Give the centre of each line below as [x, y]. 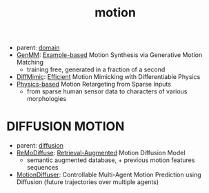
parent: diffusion [40, 146]
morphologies [47, 99]
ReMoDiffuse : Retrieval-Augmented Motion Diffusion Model [101, 153]
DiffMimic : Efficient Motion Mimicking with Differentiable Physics [108, 77]
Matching [30, 63]
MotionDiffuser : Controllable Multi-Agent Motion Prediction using [109, 175]
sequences [42, 168]
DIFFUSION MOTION [66, 127]
